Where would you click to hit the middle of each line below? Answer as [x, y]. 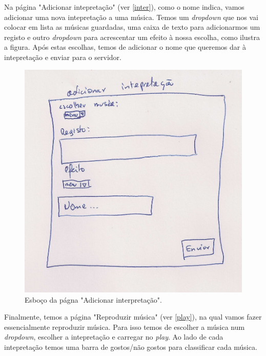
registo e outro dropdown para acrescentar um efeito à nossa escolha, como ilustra [132, 37]
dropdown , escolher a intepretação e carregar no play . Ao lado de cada [114, 337]
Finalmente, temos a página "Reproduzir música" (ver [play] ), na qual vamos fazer [133, 317]
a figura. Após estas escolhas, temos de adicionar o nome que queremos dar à [125, 47]
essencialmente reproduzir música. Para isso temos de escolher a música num [125, 327]
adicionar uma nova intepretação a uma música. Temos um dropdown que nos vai [131, 17]
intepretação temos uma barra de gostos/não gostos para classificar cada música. [131, 347]
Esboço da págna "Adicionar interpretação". [93, 299]
